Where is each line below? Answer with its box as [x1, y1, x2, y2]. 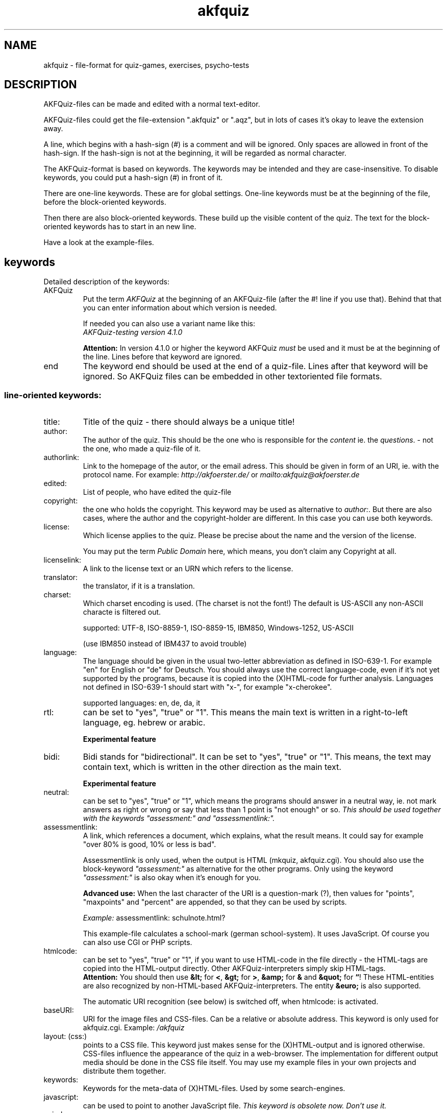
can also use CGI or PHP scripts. [83, 938, 192, 947]
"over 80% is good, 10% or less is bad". [83, 840, 216, 849]
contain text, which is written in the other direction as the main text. [83, 762, 341, 772]
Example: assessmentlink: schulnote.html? [83, 913, 226, 923]
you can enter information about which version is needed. [83, 303, 277, 312]
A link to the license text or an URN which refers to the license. [83, 564, 293, 573]
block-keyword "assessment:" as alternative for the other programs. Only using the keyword [83, 864, 393, 874]
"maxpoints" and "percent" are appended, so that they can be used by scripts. [83, 898, 347, 907]
